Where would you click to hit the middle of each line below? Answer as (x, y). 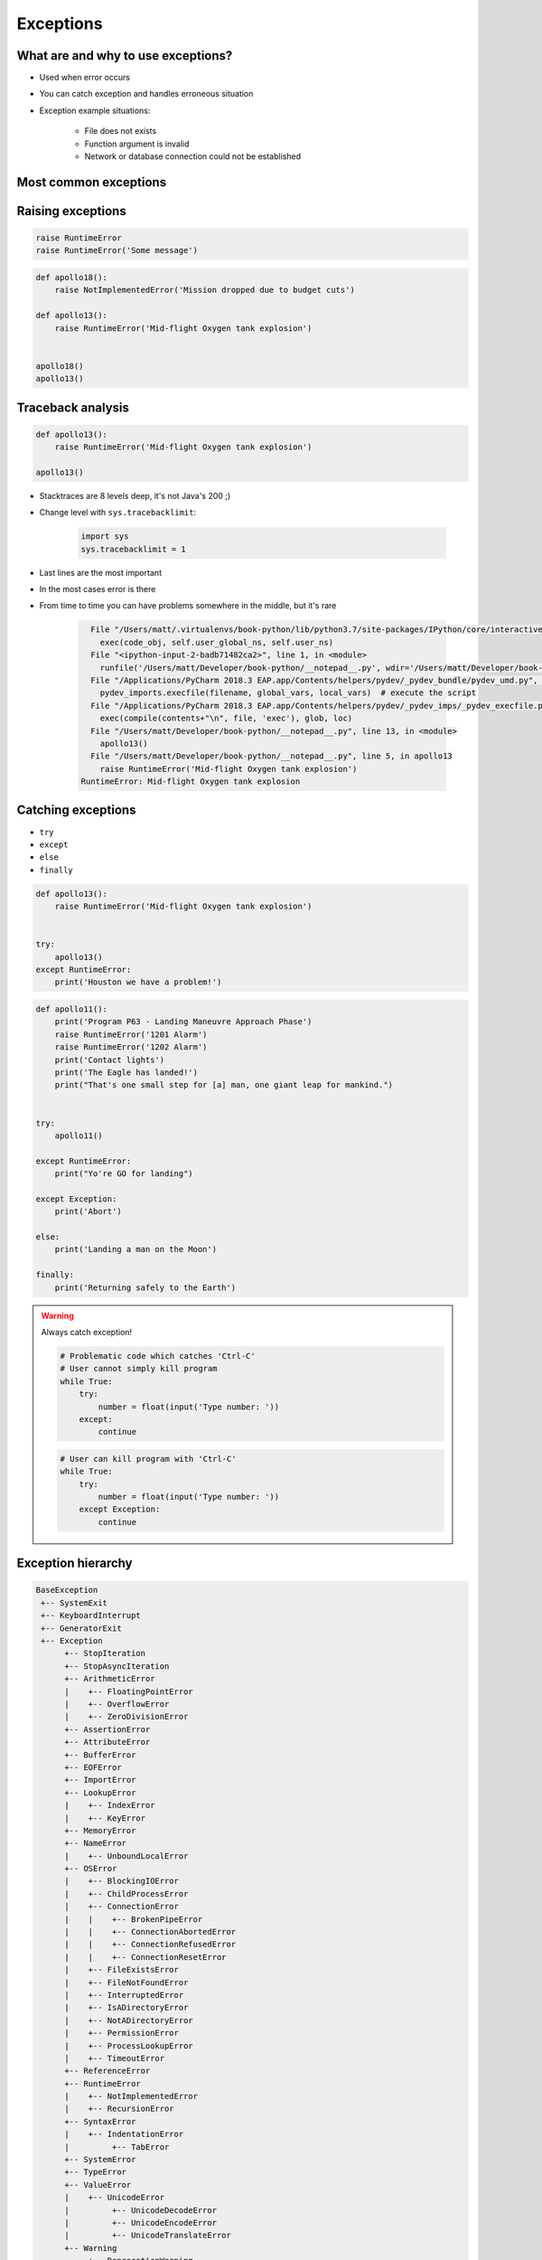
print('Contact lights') (110, 1059)
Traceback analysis (73, 407)
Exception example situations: (95, 110)
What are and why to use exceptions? (125, 56)
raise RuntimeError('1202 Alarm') (131, 1047)
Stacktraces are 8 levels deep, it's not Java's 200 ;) (135, 495)
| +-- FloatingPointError (129, 1691)
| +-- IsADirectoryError (126, 2008)
